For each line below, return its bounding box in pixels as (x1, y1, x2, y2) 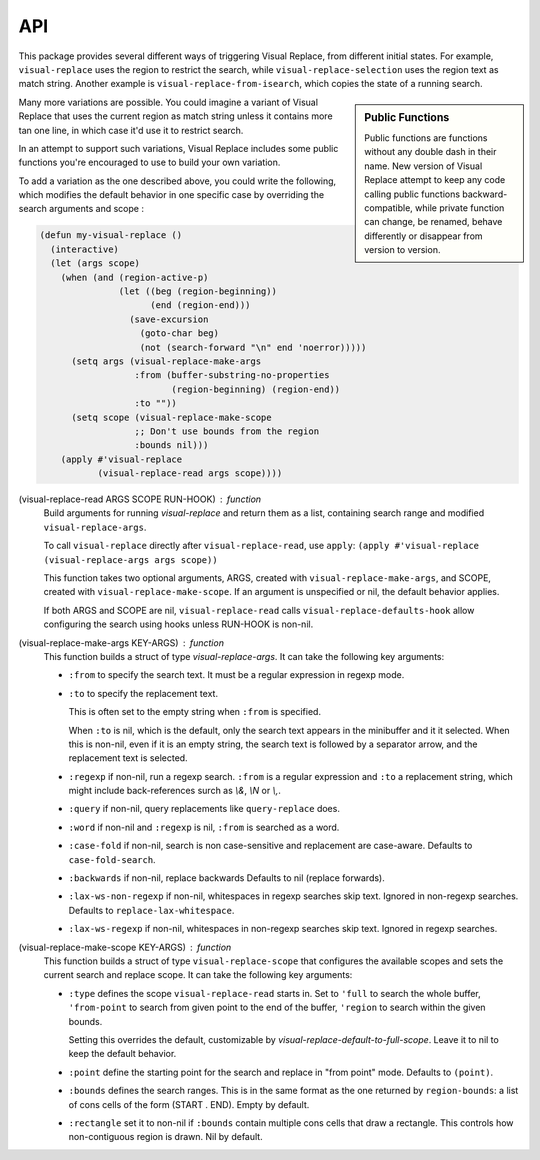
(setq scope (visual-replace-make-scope (71, 411, 272, 423)
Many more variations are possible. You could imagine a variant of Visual (18, 96, 319, 108)
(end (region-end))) (150, 300, 251, 311)
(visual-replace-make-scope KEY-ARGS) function (18, 941, 232, 953)
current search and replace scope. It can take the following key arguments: (43, 969, 353, 981)
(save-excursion (128, 313, 209, 325)
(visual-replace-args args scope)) (43, 554, 219, 565)
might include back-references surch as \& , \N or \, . (68, 785, 282, 797)
